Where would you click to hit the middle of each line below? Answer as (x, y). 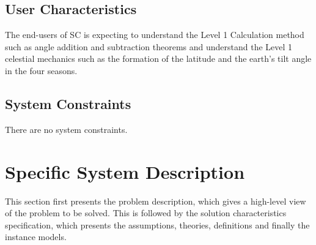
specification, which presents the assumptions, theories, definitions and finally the (157, 224)
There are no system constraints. (66, 129)
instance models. (36, 237)
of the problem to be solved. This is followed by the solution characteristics (146, 213)
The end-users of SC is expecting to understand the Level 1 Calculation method (155, 35)
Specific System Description (125, 171)
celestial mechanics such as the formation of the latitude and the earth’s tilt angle (158, 58)
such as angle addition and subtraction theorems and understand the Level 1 (149, 46)
